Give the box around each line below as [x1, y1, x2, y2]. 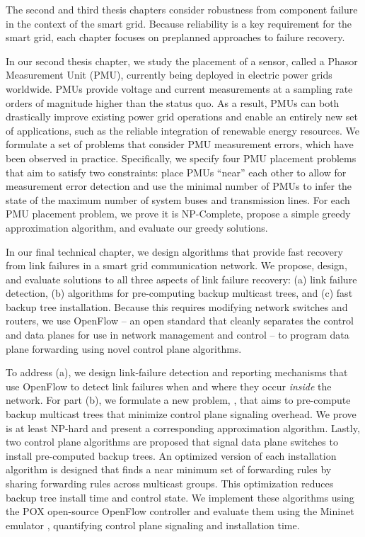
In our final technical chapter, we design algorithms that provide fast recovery [6, 244, 343, 259]
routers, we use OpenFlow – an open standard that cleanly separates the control [6, 313, 354, 328]
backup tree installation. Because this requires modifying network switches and [6, 299, 348, 314]
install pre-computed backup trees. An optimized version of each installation [6, 448, 337, 463]
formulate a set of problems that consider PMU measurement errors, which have [6, 137, 354, 152]
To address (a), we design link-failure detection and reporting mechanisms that [6, 365, 348, 380]
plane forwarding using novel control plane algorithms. [6, 341, 242, 356]
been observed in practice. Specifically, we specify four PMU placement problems [6, 150, 357, 165]
